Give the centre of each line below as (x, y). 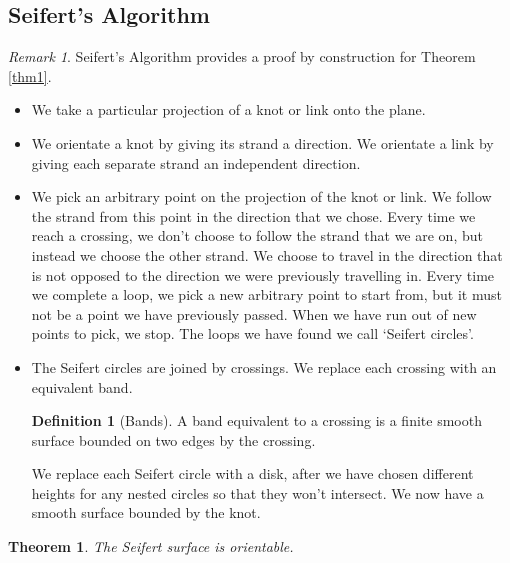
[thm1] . (30, 75)
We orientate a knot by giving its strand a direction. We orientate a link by (262, 142)
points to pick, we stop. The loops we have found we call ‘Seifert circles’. (252, 333)
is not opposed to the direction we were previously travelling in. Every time (263, 274)
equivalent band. (82, 386)
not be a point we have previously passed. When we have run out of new (254, 313)
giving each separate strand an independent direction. (196, 162)
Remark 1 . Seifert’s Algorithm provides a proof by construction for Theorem (242, 56)
